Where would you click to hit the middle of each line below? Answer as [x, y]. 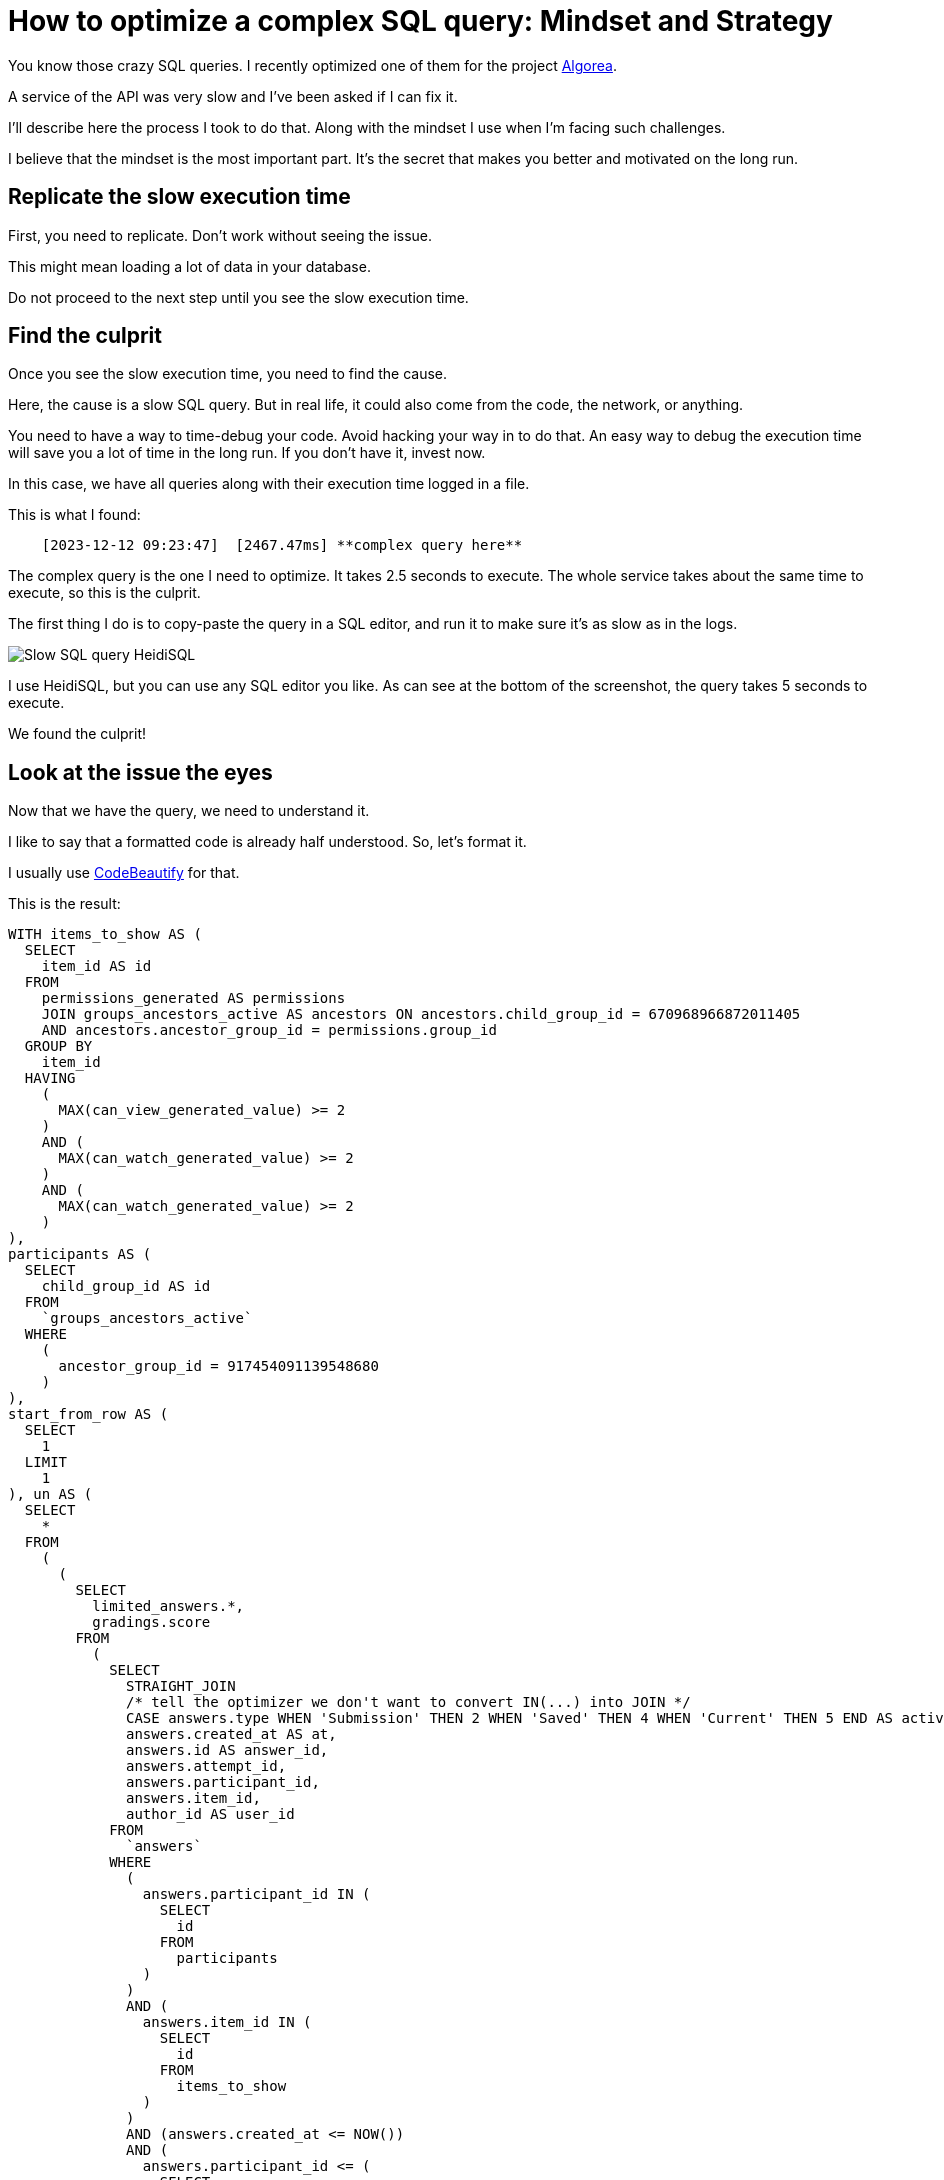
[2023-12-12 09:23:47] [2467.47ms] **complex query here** [282, 545]
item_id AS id [96, 966]
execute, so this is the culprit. [104, 593]
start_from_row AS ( [88, 1414]
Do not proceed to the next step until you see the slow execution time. [238, 297]
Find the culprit [85, 336]
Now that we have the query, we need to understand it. [189, 811]
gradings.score [151, 1622]
